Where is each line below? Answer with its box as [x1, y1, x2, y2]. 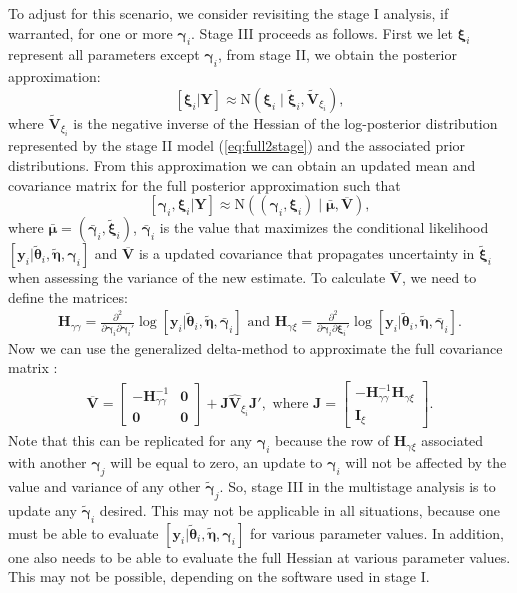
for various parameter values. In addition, [250, 522, 504, 543]
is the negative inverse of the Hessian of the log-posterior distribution [73, 113, 498, 133]
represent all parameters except [8, 44, 200, 65]
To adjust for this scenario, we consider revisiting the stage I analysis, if [8, 3, 449, 23]
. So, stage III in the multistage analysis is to [219, 476, 496, 497]
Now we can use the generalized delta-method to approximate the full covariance [8, 337, 503, 358]
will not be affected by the [345, 452, 507, 473]
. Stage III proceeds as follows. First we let [191, 22, 453, 43]
